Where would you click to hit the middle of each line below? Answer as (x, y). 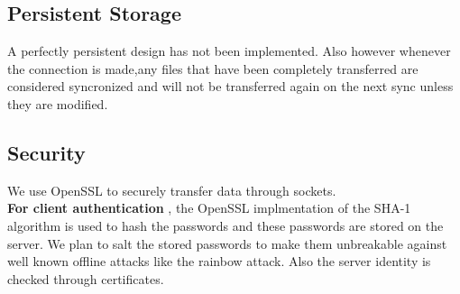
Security (46, 152)
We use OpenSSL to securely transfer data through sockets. (172, 190)
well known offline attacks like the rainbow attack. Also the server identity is (219, 261)
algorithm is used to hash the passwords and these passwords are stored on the (225, 225)
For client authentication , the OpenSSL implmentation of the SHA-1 (209, 208)
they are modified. (58, 103)
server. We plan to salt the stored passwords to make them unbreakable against (227, 243)
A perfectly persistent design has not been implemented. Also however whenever (229, 51)
